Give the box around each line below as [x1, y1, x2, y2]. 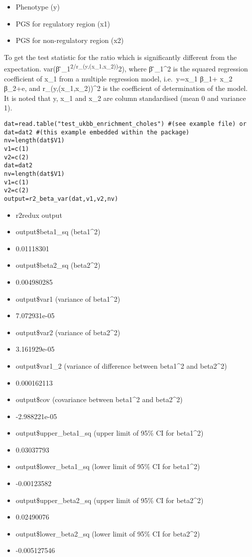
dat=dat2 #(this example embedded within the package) [4, 128, 190, 136]
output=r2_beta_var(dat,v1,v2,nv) [4, 195, 119, 202]
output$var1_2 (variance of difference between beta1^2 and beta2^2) [15, 360, 227, 371]
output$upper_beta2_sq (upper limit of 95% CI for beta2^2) [15, 495, 204, 505]
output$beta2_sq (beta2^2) [15, 260, 101, 270]
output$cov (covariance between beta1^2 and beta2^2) [15, 394, 183, 405]
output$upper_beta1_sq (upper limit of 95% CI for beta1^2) [15, 428, 204, 438]
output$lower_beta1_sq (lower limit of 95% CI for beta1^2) [15, 461, 200, 472]
